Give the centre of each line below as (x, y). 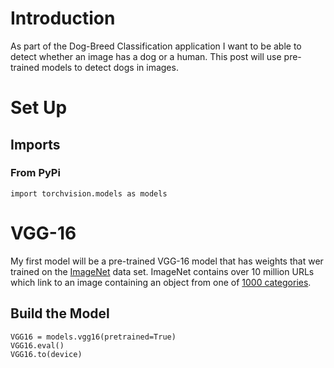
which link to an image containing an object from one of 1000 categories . (161, 282)
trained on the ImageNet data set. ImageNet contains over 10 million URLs (162, 271)
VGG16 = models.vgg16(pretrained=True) (93, 337)
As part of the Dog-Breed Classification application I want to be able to (156, 46)
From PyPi (35, 173)
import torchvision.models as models (89, 193)
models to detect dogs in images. (110, 67)
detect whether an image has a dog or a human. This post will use (146, 56)
